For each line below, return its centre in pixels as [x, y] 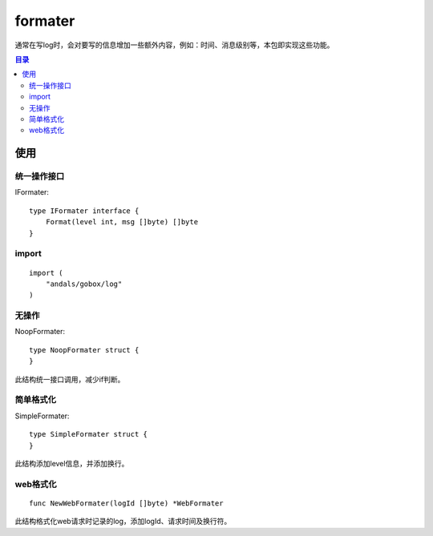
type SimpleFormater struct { [89, 434]
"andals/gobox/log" [84, 284]
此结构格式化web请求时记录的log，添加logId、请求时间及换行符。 [123, 522]
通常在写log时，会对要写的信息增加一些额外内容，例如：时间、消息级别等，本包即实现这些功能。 [174, 45]
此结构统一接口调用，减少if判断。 [70, 379]
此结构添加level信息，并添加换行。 [72, 463]
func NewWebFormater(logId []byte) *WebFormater [126, 503]
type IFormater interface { [84, 211]
